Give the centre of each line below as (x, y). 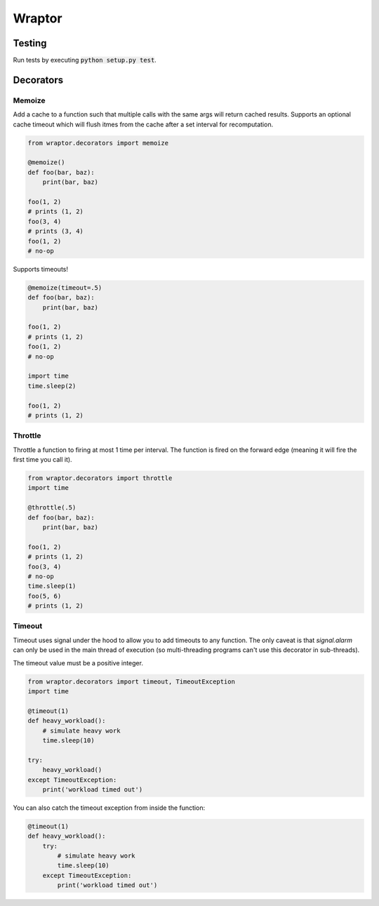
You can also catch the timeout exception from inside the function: (109, 808)
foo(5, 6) (45, 596)
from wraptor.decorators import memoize (98, 143)
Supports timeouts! (40, 269)
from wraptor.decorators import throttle (100, 478)
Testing (30, 43)
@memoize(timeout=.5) (65, 287)
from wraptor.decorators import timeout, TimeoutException (131, 681)
